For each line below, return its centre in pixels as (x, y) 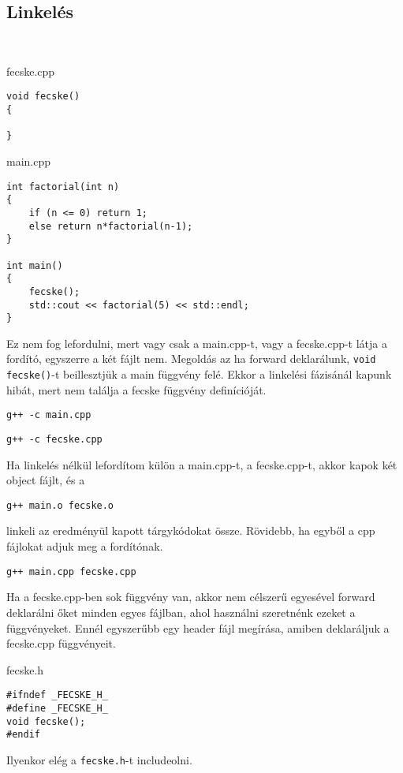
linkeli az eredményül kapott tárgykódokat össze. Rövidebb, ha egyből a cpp (191, 530)
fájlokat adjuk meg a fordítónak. (85, 546)
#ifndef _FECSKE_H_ (57, 695)
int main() (35, 265)
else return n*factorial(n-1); (111, 226)
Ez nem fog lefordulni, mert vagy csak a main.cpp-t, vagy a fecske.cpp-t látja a (197, 343)
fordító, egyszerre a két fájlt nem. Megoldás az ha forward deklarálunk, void (191, 358)
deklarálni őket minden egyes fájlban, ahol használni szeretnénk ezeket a (181, 612)
